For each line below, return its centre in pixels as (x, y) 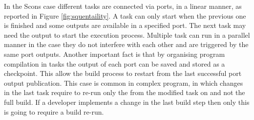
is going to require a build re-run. (54, 111)
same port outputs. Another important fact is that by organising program (115, 54)
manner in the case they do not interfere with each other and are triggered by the (126, 44)
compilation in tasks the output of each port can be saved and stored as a (115, 63)
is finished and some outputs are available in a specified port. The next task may (125, 25)
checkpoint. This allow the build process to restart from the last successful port (123, 73)
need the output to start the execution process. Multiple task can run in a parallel (127, 35)
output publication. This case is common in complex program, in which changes (124, 83)
